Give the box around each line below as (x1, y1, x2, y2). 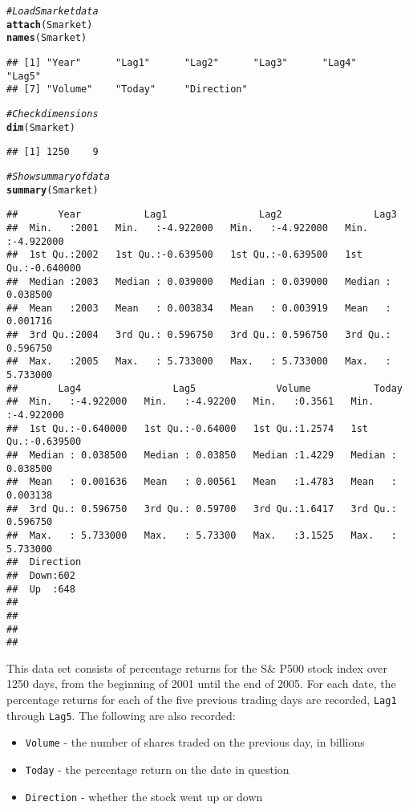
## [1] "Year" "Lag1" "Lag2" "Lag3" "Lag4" (6, 56, 357, 68)
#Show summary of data (6, 170, 110, 182)
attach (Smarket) (6, 18, 93, 31)
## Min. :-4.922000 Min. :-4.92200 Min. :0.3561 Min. (6, 396, 375, 408)
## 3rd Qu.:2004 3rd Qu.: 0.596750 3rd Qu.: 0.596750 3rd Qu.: (6, 329, 391, 341)
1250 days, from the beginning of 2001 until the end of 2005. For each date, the (6, 675, 396, 692)
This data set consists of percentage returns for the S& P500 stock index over (6, 659, 387, 676)
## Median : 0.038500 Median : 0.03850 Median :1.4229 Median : (6, 450, 397, 462)
